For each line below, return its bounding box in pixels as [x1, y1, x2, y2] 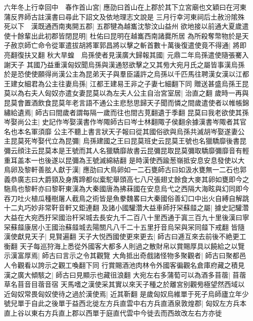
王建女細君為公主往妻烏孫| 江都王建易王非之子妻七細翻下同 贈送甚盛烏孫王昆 [4, 78, 249, 88]
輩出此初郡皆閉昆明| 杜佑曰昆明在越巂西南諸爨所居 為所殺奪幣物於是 [24, 30, 242, 40]
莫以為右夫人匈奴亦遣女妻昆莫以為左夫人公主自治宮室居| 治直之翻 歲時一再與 [4, 88, 249, 98]
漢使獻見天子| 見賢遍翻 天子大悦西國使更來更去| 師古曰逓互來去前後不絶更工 [4, 231, 246, 241]
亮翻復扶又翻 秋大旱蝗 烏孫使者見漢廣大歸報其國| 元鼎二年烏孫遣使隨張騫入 [4, 49, 249, 60]
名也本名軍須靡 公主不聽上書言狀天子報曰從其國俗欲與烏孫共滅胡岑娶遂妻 [4, 126, 238, 136]
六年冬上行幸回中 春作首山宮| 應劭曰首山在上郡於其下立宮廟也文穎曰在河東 [4, 2, 247, 12]
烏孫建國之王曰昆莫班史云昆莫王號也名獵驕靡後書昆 [83, 136, 247, 146]
